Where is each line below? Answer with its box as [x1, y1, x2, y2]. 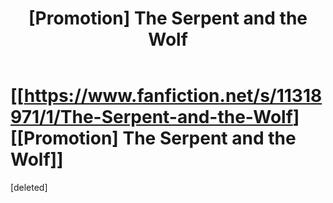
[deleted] [10, 181, 48, 193]
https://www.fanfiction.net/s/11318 [23, 85, 323, 107]
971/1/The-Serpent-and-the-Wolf [10, 106, 293, 129]
